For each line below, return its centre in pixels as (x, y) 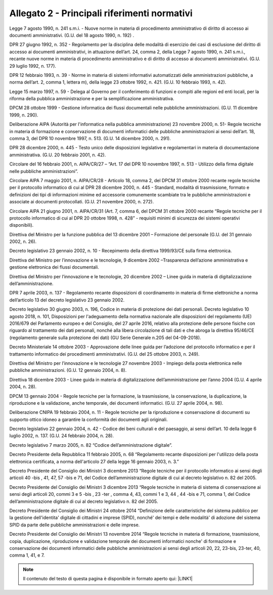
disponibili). (21, 225)
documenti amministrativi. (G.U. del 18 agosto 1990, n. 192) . (72, 35)
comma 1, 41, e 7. (27, 555)
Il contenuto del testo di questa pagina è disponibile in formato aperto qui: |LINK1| (108, 579)
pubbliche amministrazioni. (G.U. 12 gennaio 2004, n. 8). (68, 370)
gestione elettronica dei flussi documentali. (54, 267)
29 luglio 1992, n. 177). (33, 66)
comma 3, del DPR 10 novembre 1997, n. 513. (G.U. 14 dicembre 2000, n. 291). (90, 139)
